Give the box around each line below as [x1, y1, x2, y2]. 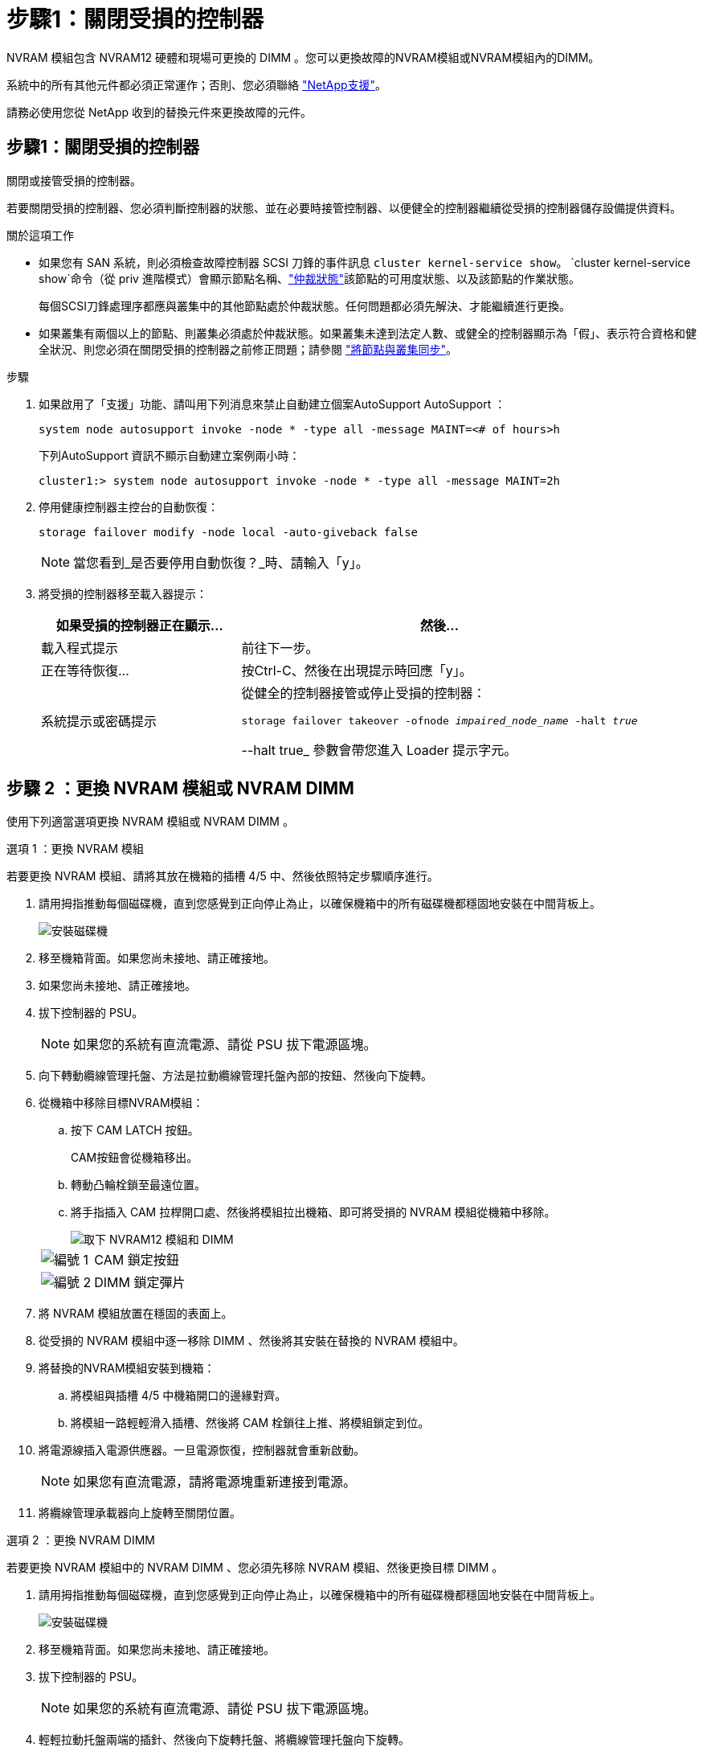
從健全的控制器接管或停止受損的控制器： [241, 684, 486, 701]
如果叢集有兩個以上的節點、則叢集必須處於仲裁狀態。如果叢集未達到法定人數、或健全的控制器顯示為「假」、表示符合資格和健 [39, 326, 697, 340]
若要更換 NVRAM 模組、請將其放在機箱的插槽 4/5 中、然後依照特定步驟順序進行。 [6, 869, 439, 884]
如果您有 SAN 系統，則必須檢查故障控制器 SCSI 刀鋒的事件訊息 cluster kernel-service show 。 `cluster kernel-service [39, 255, 691, 269]
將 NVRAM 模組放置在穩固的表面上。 [39, 1306, 233, 1321]
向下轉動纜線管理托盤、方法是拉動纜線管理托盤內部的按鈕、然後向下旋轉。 [39, 1068, 432, 1083]
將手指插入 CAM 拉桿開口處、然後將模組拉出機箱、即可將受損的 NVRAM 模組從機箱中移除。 [71, 1205, 556, 1220]
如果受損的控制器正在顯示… [55, 617, 223, 634]
